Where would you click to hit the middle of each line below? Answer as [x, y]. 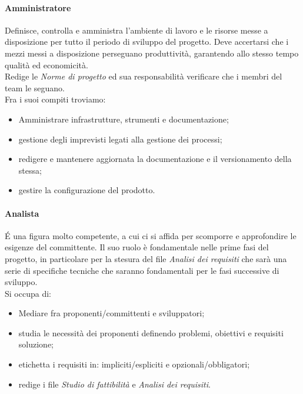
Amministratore [38, 7]
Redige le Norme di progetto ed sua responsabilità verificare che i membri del [144, 76]
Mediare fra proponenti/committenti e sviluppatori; [111, 313]
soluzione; [36, 344]
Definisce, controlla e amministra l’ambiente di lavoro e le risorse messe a [136, 30]
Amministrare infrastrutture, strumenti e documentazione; [124, 119]
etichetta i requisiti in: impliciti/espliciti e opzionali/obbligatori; [134, 364]
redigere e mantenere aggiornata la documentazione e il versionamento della [155, 159]
